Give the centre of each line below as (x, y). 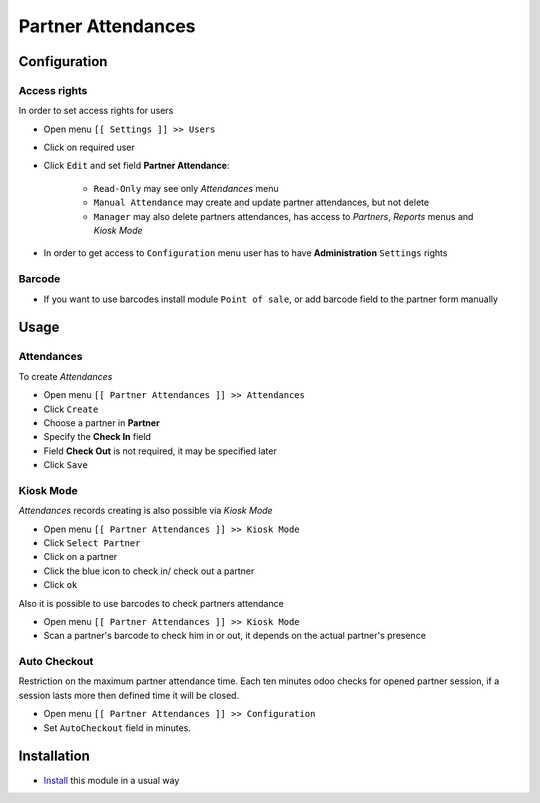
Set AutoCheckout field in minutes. (117, 727)
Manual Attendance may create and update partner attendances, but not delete (261, 202)
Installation (54, 756)
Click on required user (89, 147)
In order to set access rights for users (96, 111)
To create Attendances (65, 376)
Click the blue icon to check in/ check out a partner (149, 571)
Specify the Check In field (97, 437)
